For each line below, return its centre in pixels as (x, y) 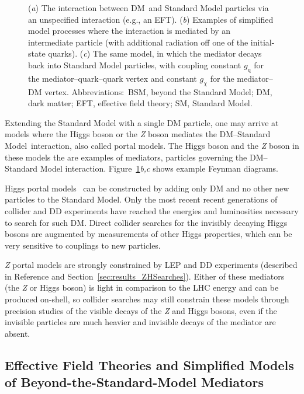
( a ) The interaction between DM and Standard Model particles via (148, 8)
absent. (18, 333)
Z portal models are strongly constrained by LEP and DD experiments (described (151, 265)
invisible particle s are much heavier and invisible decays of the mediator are (140, 322)
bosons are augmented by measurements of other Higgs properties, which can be (148, 234)
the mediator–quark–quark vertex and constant (113, 78)
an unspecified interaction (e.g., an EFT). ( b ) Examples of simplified (151, 19)
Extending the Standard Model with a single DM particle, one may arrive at (142, 122)
